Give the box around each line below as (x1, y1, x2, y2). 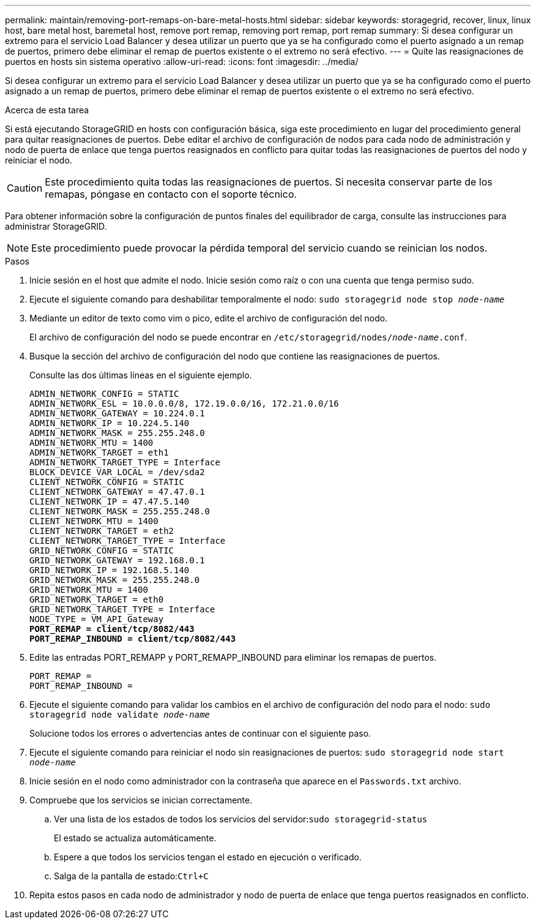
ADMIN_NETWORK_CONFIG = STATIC (29, 389, 179, 399)
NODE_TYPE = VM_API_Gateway (29, 614, 164, 624)
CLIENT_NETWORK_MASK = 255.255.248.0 (29, 506, 210, 516)
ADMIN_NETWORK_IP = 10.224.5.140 (29, 418, 190, 428)
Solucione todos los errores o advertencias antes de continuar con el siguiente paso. (29, 728, 371, 738)
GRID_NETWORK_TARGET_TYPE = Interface (29, 604, 215, 614)
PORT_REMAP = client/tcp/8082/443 (29, 624, 195, 634)
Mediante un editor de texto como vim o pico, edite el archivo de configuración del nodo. (29, 313, 388, 323)
